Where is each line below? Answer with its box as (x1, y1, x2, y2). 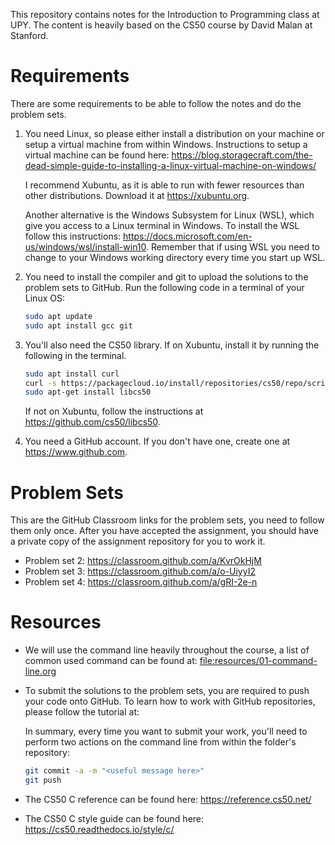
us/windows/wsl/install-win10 (24, 240, 147, 253)
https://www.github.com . (24, 446, 128, 458)
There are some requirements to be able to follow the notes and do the (10, 97, 302, 109)
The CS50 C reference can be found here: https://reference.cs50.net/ (24, 793, 312, 805)
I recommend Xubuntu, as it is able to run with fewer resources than (24, 179, 305, 191)
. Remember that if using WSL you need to (146, 240, 320, 253)
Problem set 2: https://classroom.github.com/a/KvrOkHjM (24, 555, 262, 567)
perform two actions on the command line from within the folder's (24, 736, 297, 748)
